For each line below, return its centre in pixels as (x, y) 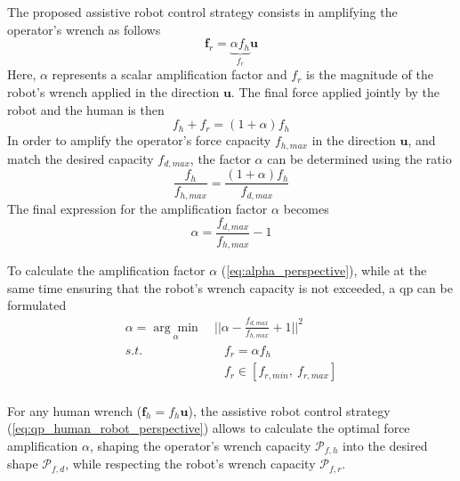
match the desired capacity (81, 158)
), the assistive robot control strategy (289, 410)
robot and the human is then (86, 109)
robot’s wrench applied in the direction (113, 92)
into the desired (385, 445)
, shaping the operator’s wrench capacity (200, 445)
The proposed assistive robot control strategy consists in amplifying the (202, 12)
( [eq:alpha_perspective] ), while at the (324, 270)
